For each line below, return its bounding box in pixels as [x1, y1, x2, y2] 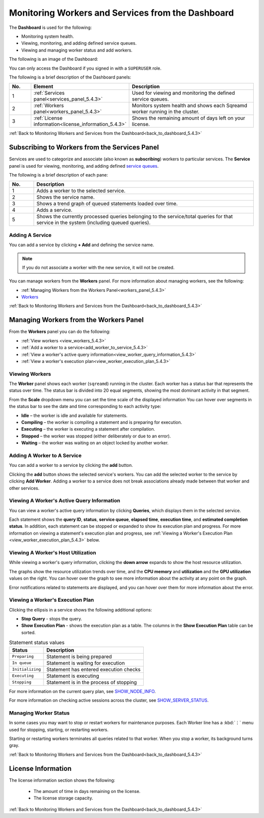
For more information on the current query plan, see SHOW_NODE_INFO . [9, 688, 156, 694]
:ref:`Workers [33, 102, 64, 109]
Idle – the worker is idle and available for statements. [21, 412, 128, 418]
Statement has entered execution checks [46, 666, 141, 673]
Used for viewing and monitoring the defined [132, 90, 235, 97]
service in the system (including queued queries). [36, 219, 151, 226]
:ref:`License [33, 115, 63, 122]
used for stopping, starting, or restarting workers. [9, 726, 109, 733]
